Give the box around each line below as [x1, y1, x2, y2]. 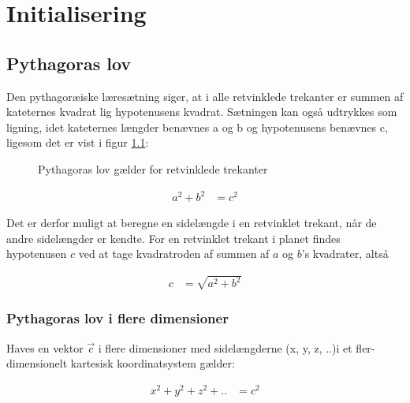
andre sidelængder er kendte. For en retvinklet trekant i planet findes [6, 229, 341, 246]
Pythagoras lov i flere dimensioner [6, 308, 229, 328]
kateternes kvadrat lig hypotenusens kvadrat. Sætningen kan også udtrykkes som [6, 103, 397, 120]
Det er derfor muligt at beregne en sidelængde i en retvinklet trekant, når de [6, 215, 377, 231]
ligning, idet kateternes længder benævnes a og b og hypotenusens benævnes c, [6, 118, 388, 135]
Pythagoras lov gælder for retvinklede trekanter [38, 160, 268, 177]
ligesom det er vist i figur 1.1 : [6, 134, 149, 151]
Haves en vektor [6, 339, 84, 356]
